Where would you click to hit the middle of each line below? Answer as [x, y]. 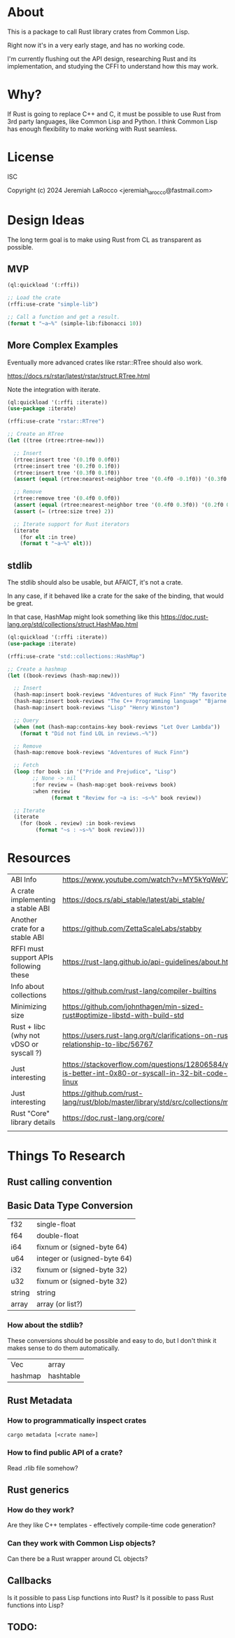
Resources [39, 858]
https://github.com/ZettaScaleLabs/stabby [132, 929]
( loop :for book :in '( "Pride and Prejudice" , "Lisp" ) [95, 772]
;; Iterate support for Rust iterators [72, 524]
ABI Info [24, 880]
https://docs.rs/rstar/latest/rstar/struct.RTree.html [79, 376]
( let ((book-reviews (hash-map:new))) [64, 676]
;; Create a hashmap [37, 669]
